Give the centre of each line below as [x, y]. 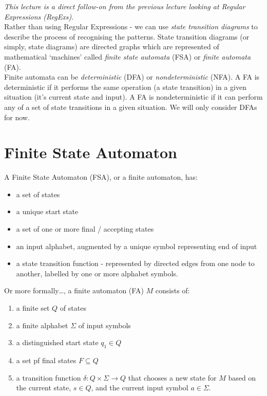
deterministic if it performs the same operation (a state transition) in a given [125, 87]
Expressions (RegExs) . [39, 16]
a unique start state [47, 211]
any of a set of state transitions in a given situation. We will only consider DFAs [131, 107]
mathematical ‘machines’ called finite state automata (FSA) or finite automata [128, 56]
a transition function [49, 377]
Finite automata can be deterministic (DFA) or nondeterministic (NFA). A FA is [132, 77]
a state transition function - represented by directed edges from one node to [135, 263]
